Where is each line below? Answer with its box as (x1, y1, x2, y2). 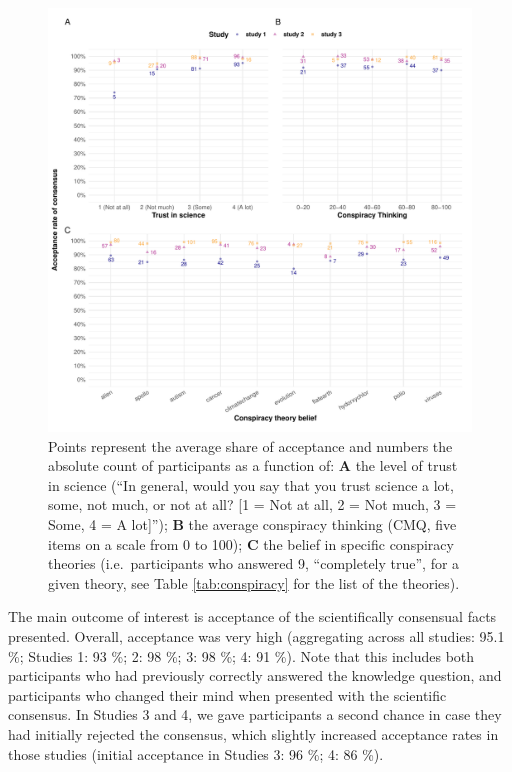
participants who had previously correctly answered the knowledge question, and (8, 665, 502, 686)
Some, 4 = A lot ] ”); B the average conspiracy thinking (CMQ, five (48, 513, 457, 534)
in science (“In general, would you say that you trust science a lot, (48, 474, 454, 495)
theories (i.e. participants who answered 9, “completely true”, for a (48, 553, 460, 574)
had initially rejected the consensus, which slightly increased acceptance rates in (8, 723, 499, 744)
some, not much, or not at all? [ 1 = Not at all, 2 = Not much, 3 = (48, 494, 457, 515)
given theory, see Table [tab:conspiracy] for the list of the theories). (48, 572, 460, 593)
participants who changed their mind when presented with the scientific (8, 684, 447, 705)
